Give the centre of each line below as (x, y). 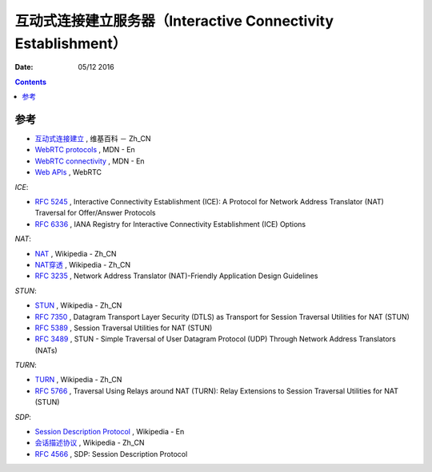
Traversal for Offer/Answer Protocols (95, 213)
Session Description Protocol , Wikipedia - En (110, 432)
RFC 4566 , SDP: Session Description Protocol (111, 454)
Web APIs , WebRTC (68, 172)
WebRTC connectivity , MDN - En (90, 161)
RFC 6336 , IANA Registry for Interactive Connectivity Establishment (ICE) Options (170, 224)
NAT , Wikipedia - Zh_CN (76, 253)
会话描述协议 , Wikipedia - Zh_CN (90, 443)
